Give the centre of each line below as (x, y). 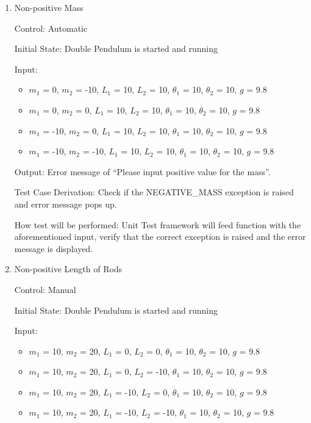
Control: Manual (45, 289)
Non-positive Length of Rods (68, 269)
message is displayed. (54, 248)
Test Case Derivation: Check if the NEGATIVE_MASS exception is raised (154, 192)
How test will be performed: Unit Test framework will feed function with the (158, 224)
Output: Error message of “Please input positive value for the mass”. (142, 171)
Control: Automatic (51, 28)
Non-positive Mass (49, 7)
